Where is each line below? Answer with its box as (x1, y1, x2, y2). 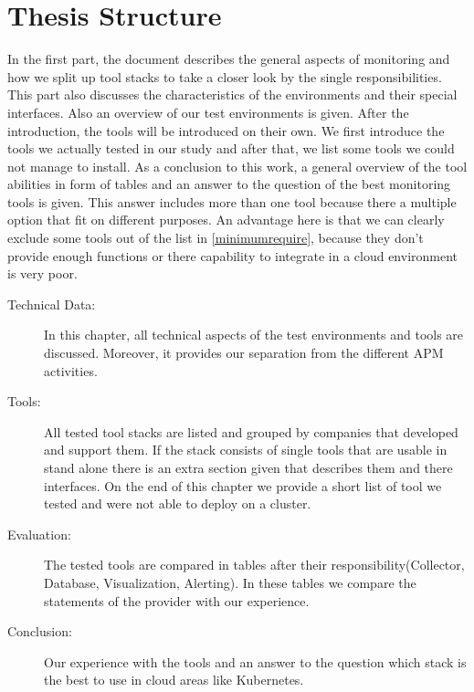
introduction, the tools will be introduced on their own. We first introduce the (7, 121, 445, 140)
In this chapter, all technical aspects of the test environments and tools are (44, 325, 464, 344)
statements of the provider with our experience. (44, 591, 310, 610)
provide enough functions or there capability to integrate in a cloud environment (7, 246, 458, 265)
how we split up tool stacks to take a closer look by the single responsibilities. (7, 67, 442, 86)
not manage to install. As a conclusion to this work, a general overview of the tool (7, 156, 468, 175)
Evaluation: (7, 524, 71, 543)
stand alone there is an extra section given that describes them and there (44, 458, 453, 477)
